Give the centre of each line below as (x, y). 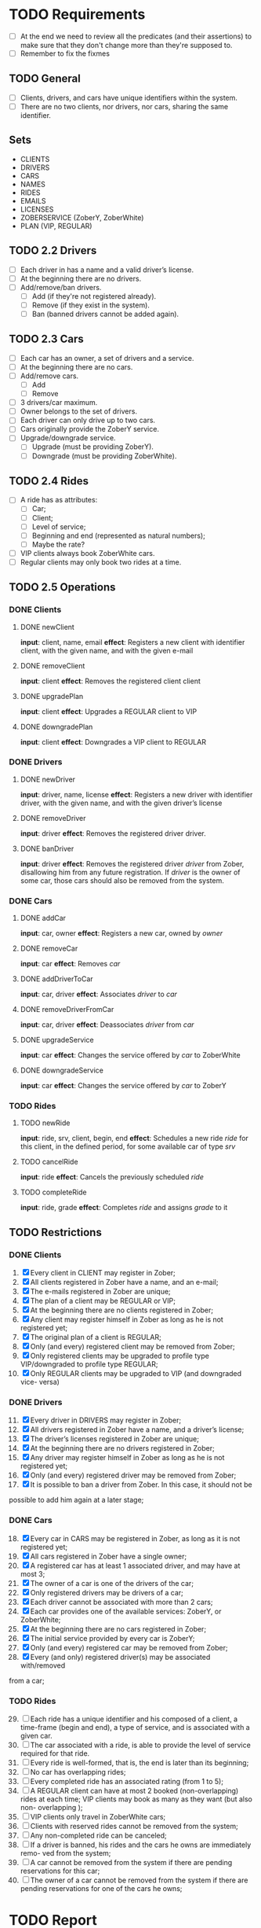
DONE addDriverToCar (56, 979)
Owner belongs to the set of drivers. (79, 411)
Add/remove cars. (49, 376)
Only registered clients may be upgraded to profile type (120, 1356)
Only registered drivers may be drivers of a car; (107, 1592)
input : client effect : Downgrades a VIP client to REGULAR (113, 741)
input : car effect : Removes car (70, 964)
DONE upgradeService (57, 1040)
